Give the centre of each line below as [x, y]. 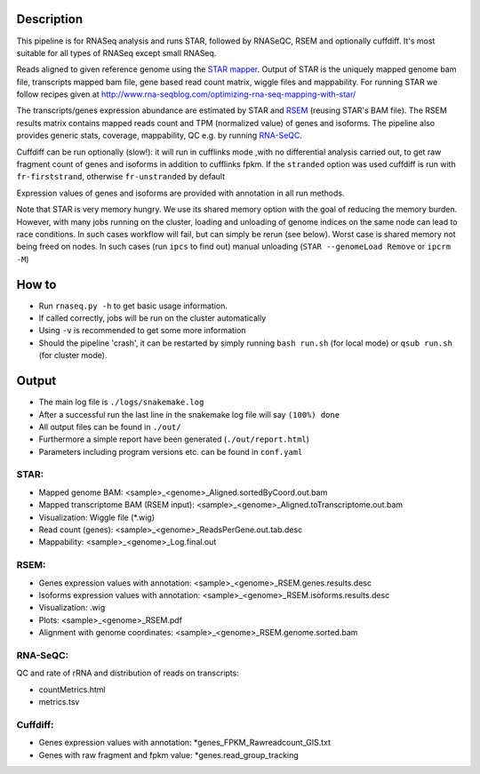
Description [50, 19]
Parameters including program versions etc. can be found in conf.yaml [171, 451]
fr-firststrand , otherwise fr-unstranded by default [121, 177]
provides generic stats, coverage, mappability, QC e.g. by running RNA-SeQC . [159, 136]
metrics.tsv [59, 702]
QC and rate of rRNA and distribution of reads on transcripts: [128, 673]
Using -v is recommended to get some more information [142, 331]
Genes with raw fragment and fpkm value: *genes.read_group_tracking [169, 754]
